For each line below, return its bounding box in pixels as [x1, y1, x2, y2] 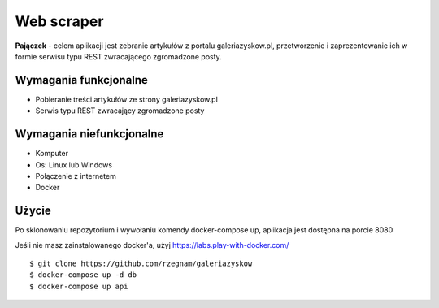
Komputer [35, 149, 69, 158]
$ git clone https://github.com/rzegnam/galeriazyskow [29, 259, 253, 268]
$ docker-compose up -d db [29, 271, 137, 280]
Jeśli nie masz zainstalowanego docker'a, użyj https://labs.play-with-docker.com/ [15, 240, 289, 249]
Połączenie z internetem [35, 171, 117, 180]
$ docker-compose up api [29, 281, 128, 291]
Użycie [15, 204, 52, 218]
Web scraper [15, 12, 104, 30]
